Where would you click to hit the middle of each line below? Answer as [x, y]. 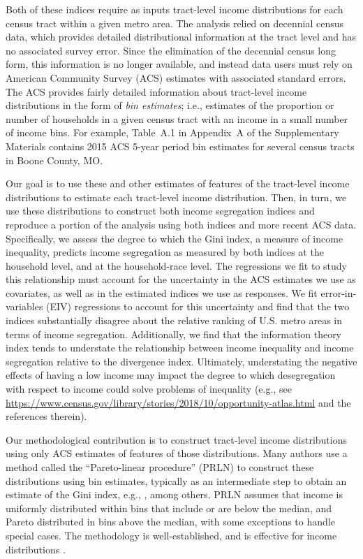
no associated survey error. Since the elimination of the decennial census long [171, 50]
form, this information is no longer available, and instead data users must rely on [179, 64]
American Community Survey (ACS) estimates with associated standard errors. [176, 77]
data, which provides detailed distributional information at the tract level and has [181, 37]
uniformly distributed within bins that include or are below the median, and [169, 508]
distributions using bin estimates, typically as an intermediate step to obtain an [176, 480]
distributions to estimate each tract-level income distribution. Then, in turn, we [176, 197]
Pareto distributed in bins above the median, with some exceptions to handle [170, 522]
